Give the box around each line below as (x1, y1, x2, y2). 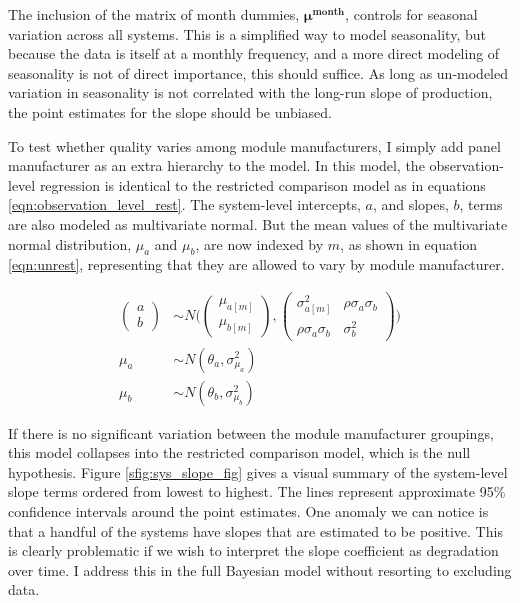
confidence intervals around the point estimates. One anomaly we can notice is (8, 500, 489, 521)
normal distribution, (8, 233, 132, 254)
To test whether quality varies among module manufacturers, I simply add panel (8, 135, 501, 156)
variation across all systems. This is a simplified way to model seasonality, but (8, 23, 486, 44)
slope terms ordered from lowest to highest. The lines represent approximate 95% (8, 481, 506, 502)
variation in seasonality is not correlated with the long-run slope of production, (8, 82, 493, 103)
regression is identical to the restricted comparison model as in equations (39, 174, 486, 195)
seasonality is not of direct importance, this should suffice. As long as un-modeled (8, 62, 509, 83)
